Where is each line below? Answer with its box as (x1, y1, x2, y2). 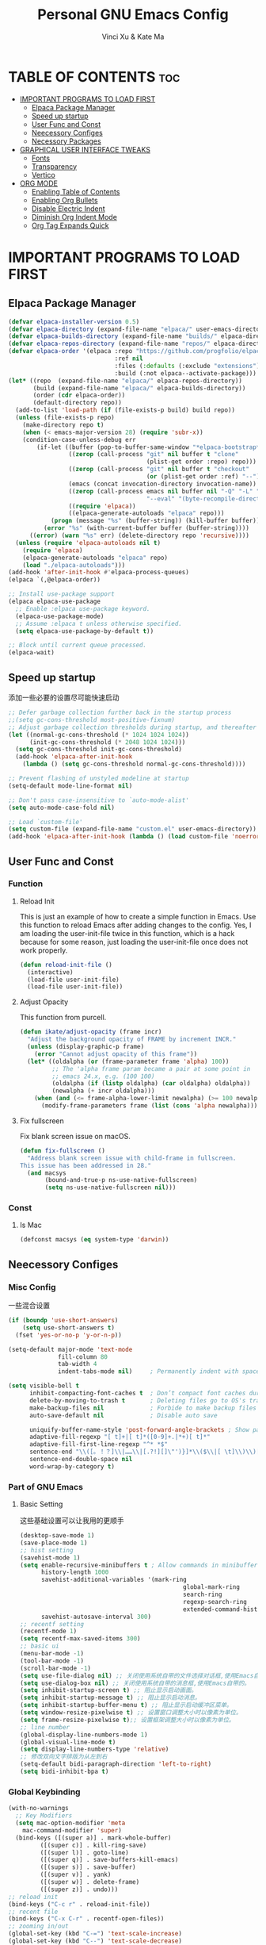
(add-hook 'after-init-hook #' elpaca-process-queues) (8, 569, 190, 577)
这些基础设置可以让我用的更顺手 (19, 1516, 124, 1525)
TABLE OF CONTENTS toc (8, 67, 180, 86)
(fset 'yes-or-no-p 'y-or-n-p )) (15, 1331, 123, 1339)
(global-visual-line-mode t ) (19, 1738, 116, 1746)
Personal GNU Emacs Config (37, 6, 229, 24)
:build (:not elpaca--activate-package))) (114, 369, 257, 378)
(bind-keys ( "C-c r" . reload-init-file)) (8, 1900, 150, 1909)
